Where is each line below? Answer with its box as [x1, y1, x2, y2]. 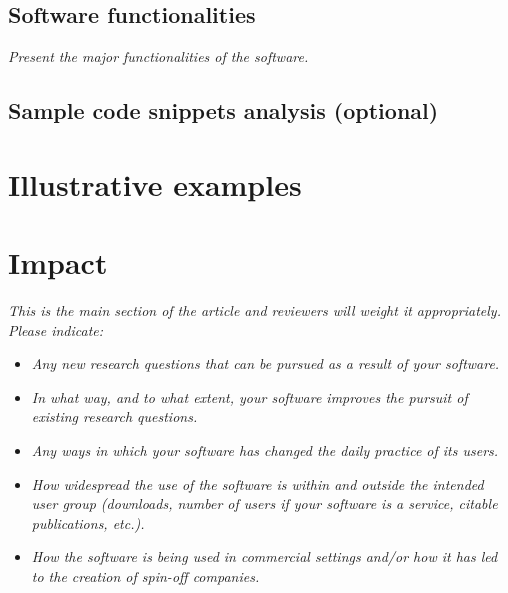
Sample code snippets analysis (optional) [8, 95, 439, 126]
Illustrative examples [8, 163, 302, 204]
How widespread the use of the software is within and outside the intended [31, 473, 484, 494]
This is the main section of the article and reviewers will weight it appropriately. [8, 300, 501, 321]
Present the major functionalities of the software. [8, 46, 309, 67]
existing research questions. [31, 406, 198, 427]
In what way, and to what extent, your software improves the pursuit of [31, 386, 468, 407]
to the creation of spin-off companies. [31, 566, 260, 587]
